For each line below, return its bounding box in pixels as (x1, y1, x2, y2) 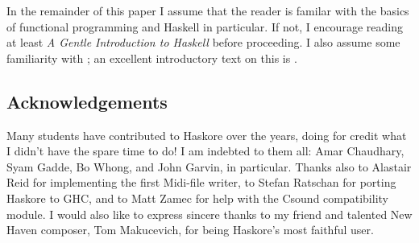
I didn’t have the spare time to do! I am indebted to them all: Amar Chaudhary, (6, 142, 404, 159)
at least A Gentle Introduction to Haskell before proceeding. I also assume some (6, 34, 400, 51)
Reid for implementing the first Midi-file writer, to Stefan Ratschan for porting (6, 174, 396, 191)
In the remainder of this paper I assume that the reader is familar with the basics (6, 2, 409, 19)
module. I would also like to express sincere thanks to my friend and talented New (6, 205, 413, 222)
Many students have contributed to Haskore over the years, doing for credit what (6, 126, 407, 143)
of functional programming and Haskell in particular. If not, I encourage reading (6, 18, 403, 35)
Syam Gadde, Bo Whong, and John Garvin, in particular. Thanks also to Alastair (6, 158, 412, 175)
